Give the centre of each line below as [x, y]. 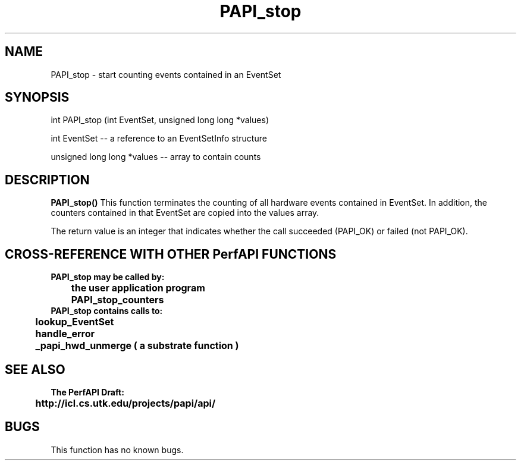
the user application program [138, 288]
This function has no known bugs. [117, 450]
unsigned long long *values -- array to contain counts [156, 157]
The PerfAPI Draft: [87, 392]
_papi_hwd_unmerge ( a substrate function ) [137, 346]
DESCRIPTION [47, 180]
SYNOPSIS [37, 98]
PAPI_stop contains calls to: [107, 311]
